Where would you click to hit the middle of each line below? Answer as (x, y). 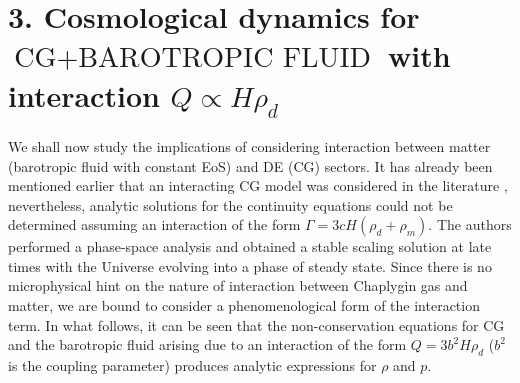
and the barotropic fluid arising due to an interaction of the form (207, 344)
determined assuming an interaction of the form (154, 224)
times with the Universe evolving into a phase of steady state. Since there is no (250, 265)
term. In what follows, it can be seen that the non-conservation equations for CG (256, 324)
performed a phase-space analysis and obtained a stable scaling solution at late (250, 246)
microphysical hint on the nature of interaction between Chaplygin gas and (238, 285)
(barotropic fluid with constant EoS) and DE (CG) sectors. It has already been (250, 165)
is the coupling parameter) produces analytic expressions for (192, 365)
